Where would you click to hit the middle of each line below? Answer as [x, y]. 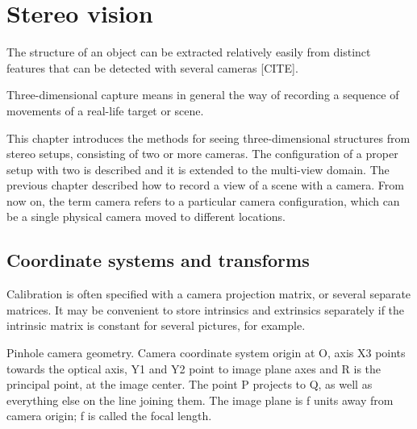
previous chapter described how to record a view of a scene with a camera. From [205, 185]
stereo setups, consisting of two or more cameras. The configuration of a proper [202, 154]
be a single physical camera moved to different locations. [146, 217]
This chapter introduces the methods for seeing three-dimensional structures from [208, 137]
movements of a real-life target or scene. [105, 110]
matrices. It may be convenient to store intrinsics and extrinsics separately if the [206, 309]
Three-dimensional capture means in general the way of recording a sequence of [203, 95]
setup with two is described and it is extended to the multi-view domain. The [198, 169]
